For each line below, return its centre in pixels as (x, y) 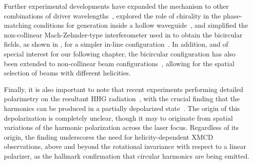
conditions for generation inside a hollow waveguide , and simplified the (141, 25)
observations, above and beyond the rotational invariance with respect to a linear (125, 146)
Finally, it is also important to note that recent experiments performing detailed (124, 89)
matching (18, 25)
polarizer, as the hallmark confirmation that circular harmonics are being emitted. (127, 155)
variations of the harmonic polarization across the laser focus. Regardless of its (121, 127)
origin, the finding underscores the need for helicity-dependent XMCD (109, 137)
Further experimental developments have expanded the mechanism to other (117, 6)
